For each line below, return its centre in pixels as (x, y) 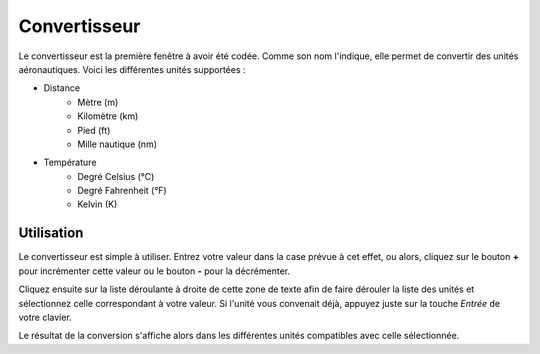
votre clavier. (45, 317)
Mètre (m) (98, 102)
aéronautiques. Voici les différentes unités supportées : (132, 69)
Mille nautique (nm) (117, 144)
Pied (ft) (94, 130)
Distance (61, 88)
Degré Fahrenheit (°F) (122, 191)
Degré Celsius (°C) (116, 176)
